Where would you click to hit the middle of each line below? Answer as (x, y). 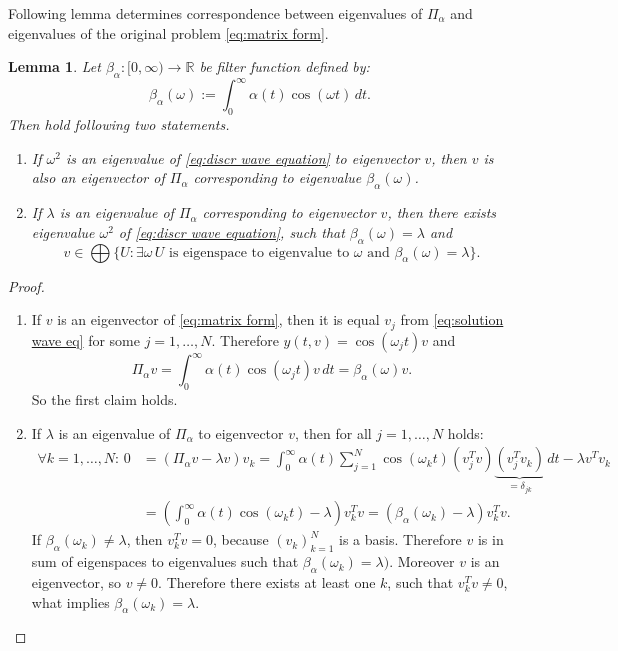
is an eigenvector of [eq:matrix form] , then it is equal (218, 319)
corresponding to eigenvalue (277, 177)
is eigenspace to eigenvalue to (259, 252)
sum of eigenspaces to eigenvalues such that (165, 561)
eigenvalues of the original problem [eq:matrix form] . (168, 32)
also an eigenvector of (98, 177)
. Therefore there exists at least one (267, 581)
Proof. (26, 285)
